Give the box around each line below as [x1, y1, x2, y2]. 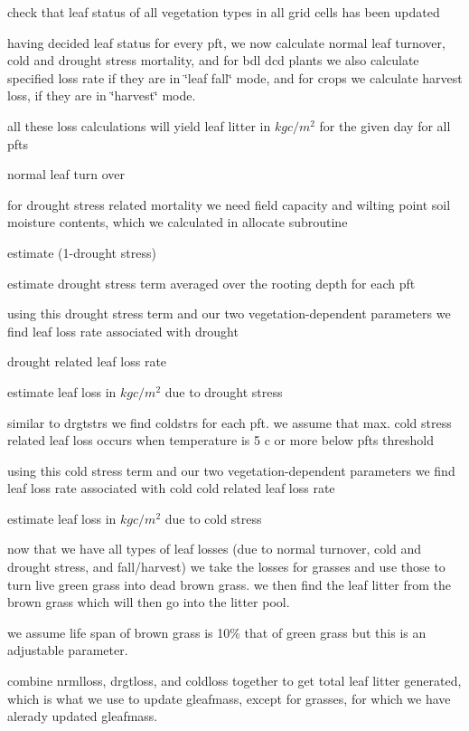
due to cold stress [164, 508, 262, 527]
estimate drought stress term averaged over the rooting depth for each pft [7, 273, 416, 292]
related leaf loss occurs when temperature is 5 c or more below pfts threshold [7, 431, 435, 450]
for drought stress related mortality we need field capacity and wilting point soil [7, 195, 451, 214]
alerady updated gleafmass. [7, 707, 158, 726]
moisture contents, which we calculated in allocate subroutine [7, 213, 348, 232]
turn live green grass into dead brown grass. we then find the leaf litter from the [7, 574, 451, 593]
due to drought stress [164, 382, 283, 401]
